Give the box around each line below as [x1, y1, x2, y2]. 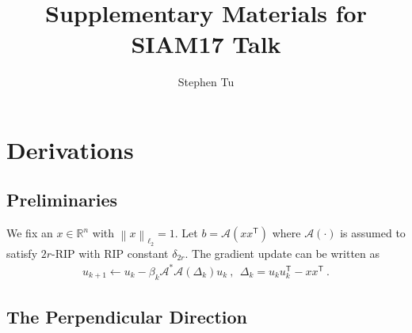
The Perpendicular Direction [6, 305, 248, 329]
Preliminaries [6, 187, 118, 212]
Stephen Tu [177, 74, 235, 90]
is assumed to [340, 225, 406, 241]
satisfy [6, 244, 38, 261]
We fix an [6, 225, 53, 241]
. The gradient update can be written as [185, 244, 380, 261]
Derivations [6, 133, 134, 165]
